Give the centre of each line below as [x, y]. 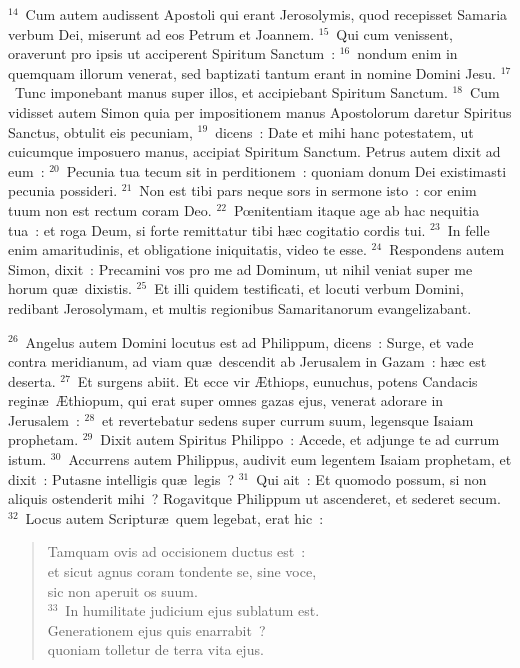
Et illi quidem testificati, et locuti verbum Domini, [309, 288]
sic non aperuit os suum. [122, 590]
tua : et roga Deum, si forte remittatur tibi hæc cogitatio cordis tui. [217, 229]
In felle [468, 229]
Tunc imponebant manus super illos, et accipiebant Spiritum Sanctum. [231, 92]
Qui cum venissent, [394, 33]
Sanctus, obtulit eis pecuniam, [100, 131]
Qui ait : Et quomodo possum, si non [371, 478]
